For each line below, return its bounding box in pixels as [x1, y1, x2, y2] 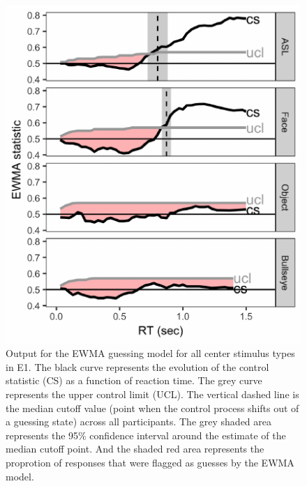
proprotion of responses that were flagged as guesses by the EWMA [6, 455, 294, 469]
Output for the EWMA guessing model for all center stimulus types [6, 346, 295, 360]
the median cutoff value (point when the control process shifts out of [6, 400, 299, 415]
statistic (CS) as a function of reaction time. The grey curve [6, 373, 262, 388]
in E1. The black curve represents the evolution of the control [6, 359, 269, 374]
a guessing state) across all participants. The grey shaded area [6, 414, 271, 429]
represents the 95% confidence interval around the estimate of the [6, 427, 286, 442]
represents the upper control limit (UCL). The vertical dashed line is [6, 386, 299, 401]
